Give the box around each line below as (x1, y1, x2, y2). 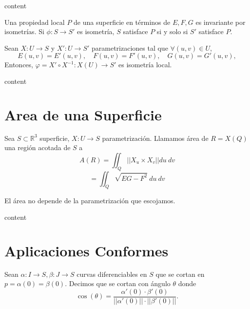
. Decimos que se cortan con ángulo (65, 278, 171, 289)
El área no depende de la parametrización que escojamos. (4, 195, 175, 206)
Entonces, (4, 59, 33, 70)
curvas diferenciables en (77, 269, 147, 279)
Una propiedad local (4, 17, 65, 27)
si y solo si (156, 26, 188, 37)
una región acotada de (4, 142, 71, 153)
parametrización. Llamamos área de (102, 133, 209, 143)
